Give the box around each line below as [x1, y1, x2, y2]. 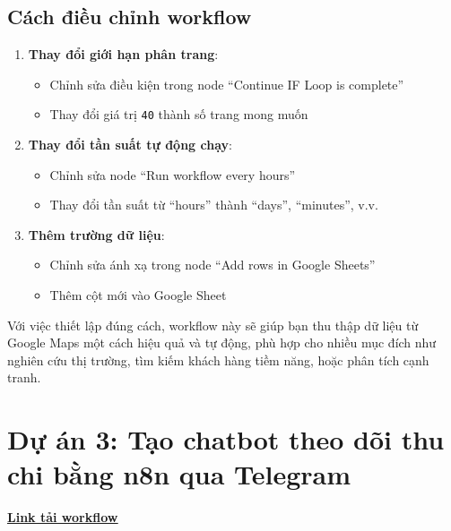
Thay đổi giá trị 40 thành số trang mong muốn [49, 105, 308, 124]
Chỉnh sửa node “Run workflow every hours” [49, 165, 296, 184]
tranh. [7, 368, 41, 387]
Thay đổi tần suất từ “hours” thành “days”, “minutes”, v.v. [49, 195, 378, 214]
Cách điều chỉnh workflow [7, 3, 252, 30]
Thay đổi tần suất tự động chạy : [28, 135, 232, 154]
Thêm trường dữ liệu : [28, 225, 165, 244]
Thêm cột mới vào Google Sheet [49, 286, 227, 304]
